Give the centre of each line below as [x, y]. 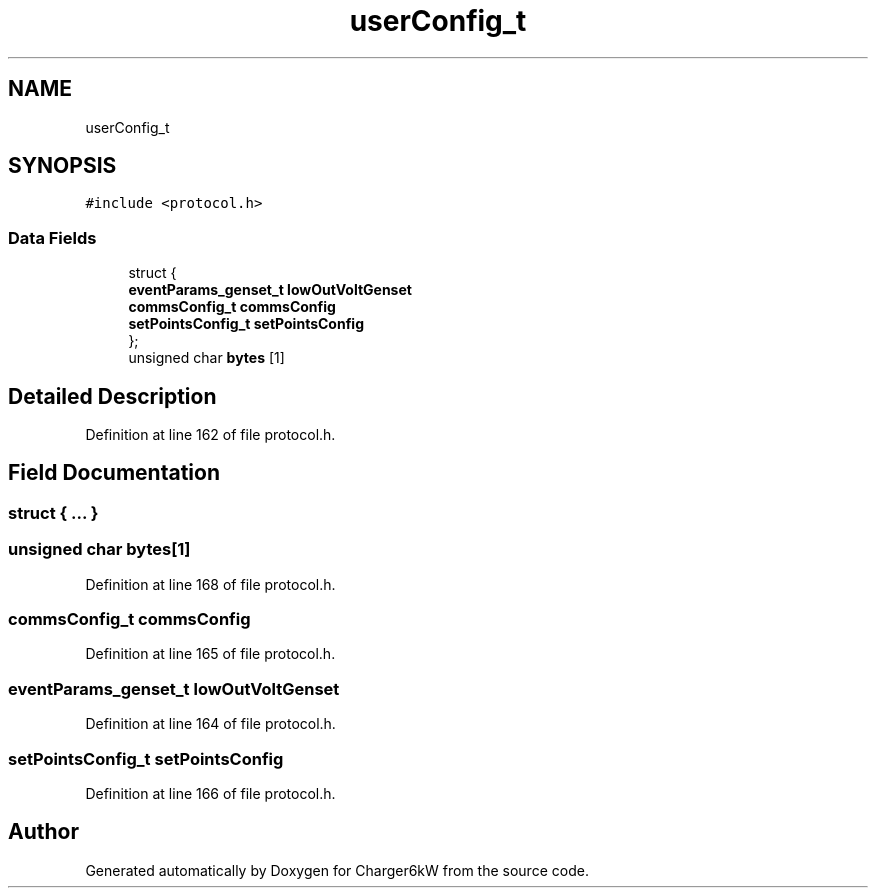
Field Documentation [114, 473]
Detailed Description [112, 396]
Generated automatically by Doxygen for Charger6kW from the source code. [337, 870]
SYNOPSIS [62, 166]
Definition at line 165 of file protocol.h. [210, 654]
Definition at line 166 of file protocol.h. [210, 793]
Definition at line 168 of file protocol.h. [210, 584]
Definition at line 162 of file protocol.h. [210, 435]
